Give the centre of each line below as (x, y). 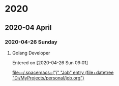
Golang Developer (31, 53)
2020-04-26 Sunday (31, 42)
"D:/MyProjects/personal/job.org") (48, 78)
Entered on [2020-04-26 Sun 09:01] (50, 62)
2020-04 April (28, 28)
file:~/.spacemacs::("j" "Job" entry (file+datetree (63, 72)
